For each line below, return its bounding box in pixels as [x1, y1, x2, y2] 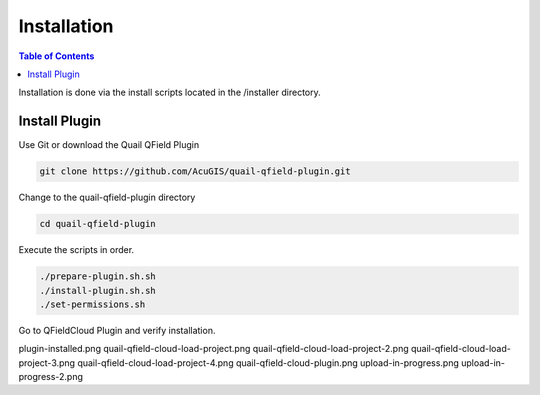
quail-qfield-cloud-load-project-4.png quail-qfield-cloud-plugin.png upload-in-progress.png [76, 356, 460, 369]
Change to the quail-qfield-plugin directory [18, 191, 196, 204]
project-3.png [18, 356, 75, 369]
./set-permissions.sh [39, 298, 146, 310]
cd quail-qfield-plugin [39, 218, 157, 230]
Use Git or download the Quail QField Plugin [18, 139, 200, 151]
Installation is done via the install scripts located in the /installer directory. [18, 86, 322, 99]
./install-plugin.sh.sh [39, 285, 157, 296]
